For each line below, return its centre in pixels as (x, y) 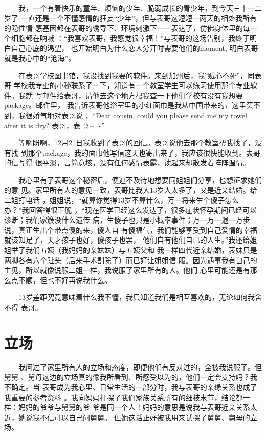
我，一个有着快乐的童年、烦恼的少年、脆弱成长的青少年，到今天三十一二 (140, 8)
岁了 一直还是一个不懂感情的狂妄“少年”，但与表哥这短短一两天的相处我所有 (130, 18)
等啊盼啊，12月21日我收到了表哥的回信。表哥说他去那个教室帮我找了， (136, 143)
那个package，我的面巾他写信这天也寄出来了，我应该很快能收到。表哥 (144, 152)
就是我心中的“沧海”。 (40, 58)
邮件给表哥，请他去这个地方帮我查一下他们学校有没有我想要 (142, 95)
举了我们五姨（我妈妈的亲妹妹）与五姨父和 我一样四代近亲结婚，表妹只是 (134, 250)
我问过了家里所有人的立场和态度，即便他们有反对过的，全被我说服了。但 (140, 367)
